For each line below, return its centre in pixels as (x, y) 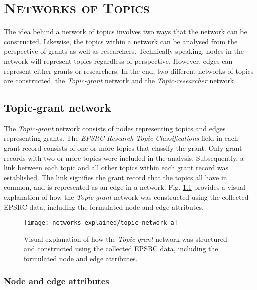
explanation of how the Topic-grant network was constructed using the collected (126, 197)
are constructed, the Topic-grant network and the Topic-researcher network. (120, 81)
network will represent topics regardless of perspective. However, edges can (118, 61)
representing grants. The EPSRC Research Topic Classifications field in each (121, 138)
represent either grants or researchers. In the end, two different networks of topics (129, 71)
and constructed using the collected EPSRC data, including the (121, 249)
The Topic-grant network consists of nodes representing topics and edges (115, 128)
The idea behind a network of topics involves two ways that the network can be (126, 32)
